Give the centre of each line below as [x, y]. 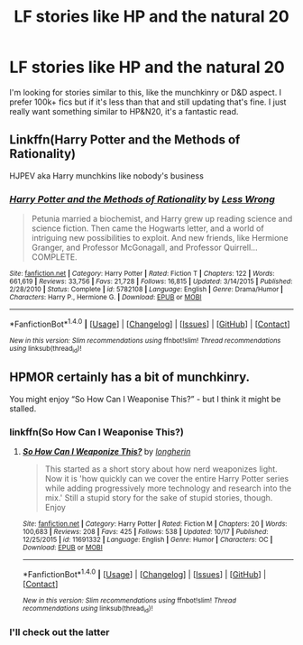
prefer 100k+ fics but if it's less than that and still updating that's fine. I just [148, 102]
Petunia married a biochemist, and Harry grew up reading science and [162, 219]
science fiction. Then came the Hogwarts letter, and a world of [147, 228]
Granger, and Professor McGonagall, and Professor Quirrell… [145, 248]
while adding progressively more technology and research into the [168, 488]
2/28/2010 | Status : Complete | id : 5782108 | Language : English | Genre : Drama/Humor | [147, 290]
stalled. [23, 409]
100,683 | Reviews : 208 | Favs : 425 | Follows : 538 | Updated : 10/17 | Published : [145, 532]
